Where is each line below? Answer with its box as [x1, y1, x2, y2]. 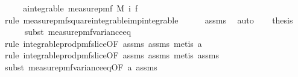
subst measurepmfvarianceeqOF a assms [4, 60, 157, 73]
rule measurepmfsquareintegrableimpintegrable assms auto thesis [4, 13, 293, 26]
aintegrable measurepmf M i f [23, 2, 138, 14]
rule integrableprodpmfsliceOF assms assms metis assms [4, 49, 220, 61]
